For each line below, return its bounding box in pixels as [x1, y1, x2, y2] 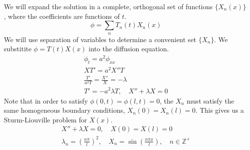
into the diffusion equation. [89, 44, 169, 54]
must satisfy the [187, 95, 234, 105]
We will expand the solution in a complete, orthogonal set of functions [4, 1, 213, 11]
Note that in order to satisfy [4, 95, 88, 105]
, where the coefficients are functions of [4, 11, 120, 21]
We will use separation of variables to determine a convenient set [4, 34, 197, 44]
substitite [4, 44, 31, 54]
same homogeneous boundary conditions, [4, 105, 125, 115]
